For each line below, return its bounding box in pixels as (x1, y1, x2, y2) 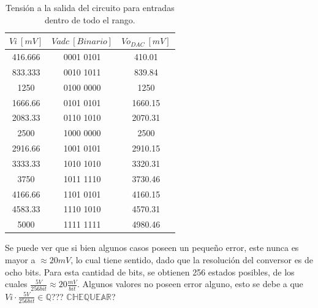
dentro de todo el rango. (44, 13, 135, 26)
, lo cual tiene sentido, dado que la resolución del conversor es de (70, 253, 314, 266)
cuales (5, 277, 28, 290)
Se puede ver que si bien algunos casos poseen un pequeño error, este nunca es (5, 241, 299, 254)
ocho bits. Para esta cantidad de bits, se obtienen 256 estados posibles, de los (5, 265, 295, 278)
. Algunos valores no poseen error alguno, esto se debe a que (77, 277, 303, 290)
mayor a (5, 253, 36, 266)
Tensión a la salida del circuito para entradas (5, 1, 175, 13)
